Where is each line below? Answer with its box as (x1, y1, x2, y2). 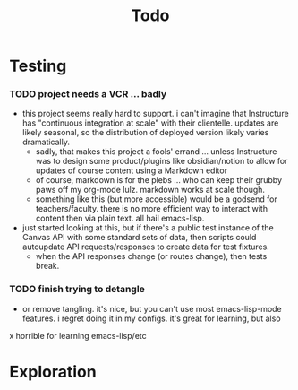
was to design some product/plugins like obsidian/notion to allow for (35, 156, 288, 167)
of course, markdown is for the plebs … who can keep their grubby (35, 175, 283, 186)
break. (35, 261, 60, 272)
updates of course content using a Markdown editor (35, 165, 228, 176)
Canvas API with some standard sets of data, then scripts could (21, 232, 257, 243)
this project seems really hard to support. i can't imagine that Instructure (21, 108, 289, 119)
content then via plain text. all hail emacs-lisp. (35, 212, 205, 224)
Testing (9, 56, 67, 76)
